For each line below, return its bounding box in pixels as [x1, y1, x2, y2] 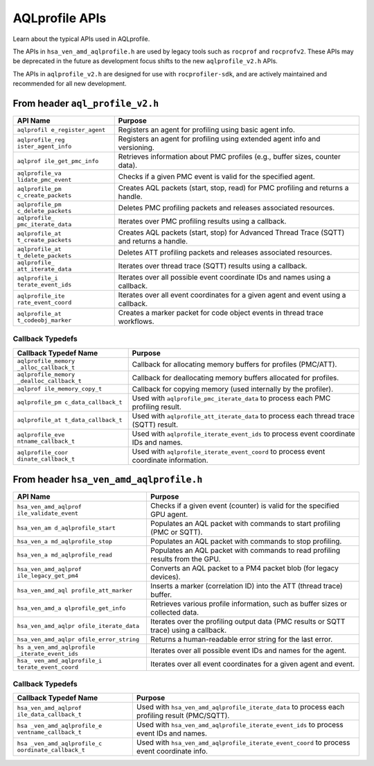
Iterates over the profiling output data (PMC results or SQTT [150, 617, 346, 627]
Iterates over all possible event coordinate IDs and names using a [118, 273, 331, 282]
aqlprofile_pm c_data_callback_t [17, 399, 123, 406]
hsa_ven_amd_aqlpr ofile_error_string [17, 636, 140, 643]
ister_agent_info [17, 143, 72, 151]
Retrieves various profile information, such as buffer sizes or [150, 599, 348, 608]
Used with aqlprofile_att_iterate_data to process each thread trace [132, 411, 355, 420]
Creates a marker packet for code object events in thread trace [118, 308, 323, 318]
